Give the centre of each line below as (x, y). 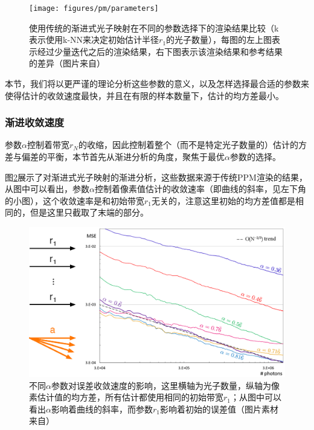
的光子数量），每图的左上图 (219, 40)
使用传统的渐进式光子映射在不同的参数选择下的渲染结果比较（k (154, 27)
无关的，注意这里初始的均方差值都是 (224, 200)
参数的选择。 (255, 157)
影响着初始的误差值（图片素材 (219, 409)
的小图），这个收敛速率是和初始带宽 (75, 200)
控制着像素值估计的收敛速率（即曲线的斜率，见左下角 (200, 189)
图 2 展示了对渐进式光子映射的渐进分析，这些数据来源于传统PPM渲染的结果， (156, 177)
